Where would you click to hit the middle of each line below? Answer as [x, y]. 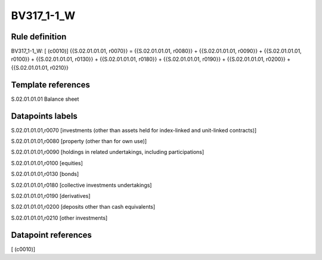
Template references [51, 84]
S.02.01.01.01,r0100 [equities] [47, 163]
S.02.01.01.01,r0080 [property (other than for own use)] [79, 141]
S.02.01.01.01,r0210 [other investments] [59, 218]
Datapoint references [52, 235]
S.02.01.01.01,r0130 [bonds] [45, 174]
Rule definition [39, 37]
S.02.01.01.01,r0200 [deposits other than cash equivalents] [83, 207]
